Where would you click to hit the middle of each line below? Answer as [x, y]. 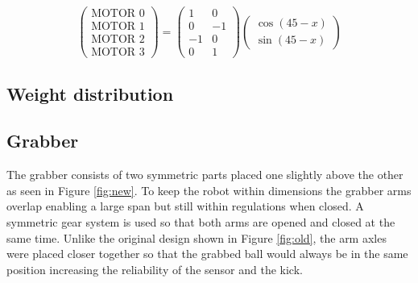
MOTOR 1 [118, 27]
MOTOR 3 [118, 53]
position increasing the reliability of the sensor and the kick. [155, 269]
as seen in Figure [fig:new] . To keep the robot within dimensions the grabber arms [209, 190]
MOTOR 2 [118, 40]
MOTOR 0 [118, 14]
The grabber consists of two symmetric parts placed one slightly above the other [205, 175]
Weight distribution [90, 93]
